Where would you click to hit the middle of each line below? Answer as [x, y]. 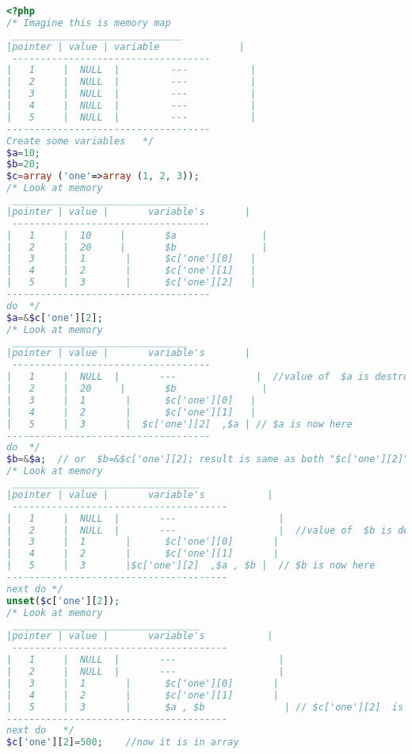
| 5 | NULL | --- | [131, 117]
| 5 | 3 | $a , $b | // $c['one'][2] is [205, 707]
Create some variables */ [80, 141]
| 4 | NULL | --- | [131, 105]
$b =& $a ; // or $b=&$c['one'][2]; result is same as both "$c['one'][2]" [208, 459]
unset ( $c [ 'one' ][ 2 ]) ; [63, 601]
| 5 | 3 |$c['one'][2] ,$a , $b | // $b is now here [191, 566]
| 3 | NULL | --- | [131, 94]
